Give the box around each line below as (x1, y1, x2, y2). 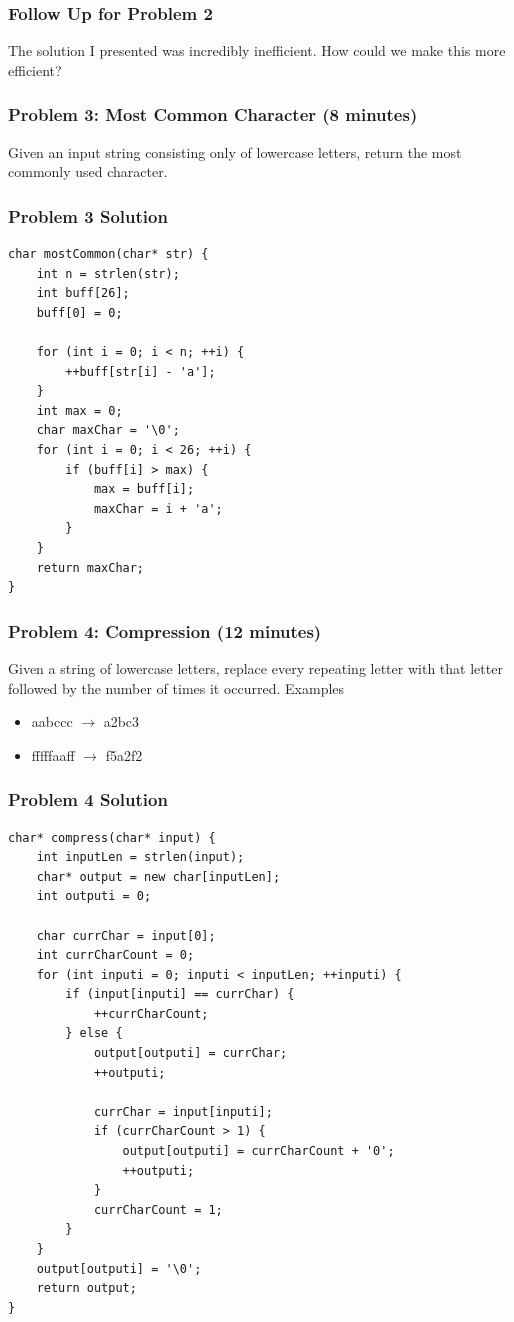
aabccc (31, 711, 73, 732)
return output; (36, 1281, 137, 1296)
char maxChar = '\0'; (36, 423, 180, 438)
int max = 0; (36, 403, 123, 418)
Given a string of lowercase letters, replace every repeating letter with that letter (8, 657, 503, 678)
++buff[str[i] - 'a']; (65, 364, 216, 379)
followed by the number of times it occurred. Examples (8, 677, 345, 698)
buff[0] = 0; (36, 305, 123, 320)
